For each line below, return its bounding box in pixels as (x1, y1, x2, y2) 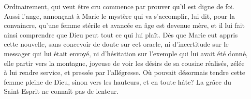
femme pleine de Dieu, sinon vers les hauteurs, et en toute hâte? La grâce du (4, 76, 232, 87)
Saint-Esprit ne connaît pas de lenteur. (4, 86, 118, 96)
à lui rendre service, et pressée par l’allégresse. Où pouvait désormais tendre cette (4, 67, 245, 77)
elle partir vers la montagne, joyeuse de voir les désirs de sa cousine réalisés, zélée (4, 58, 245, 68)
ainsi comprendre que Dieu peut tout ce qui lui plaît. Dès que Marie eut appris (4, 29, 238, 39)
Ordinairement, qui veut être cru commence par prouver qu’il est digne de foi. (4, 1, 235, 11)
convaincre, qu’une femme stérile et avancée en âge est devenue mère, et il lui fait (4, 20, 245, 30)
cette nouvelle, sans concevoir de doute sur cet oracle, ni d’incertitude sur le (4, 39, 229, 49)
